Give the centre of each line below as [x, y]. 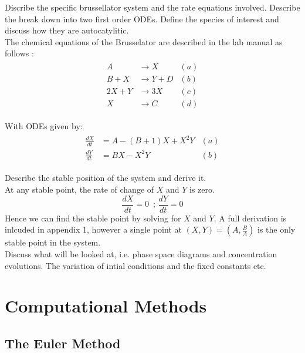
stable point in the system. [53, 242]
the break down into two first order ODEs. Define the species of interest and [142, 19]
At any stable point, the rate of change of [79, 189]
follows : [19, 53]
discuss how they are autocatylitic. [67, 30]
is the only [276, 229]
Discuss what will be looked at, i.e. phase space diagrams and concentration [141, 253]
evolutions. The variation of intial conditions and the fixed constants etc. [135, 265]
